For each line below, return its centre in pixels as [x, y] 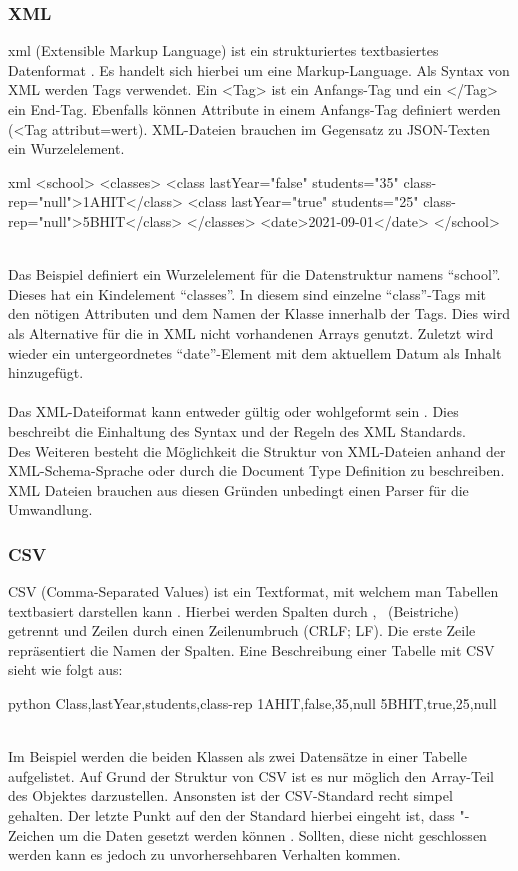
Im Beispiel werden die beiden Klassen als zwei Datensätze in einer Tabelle [237, 756]
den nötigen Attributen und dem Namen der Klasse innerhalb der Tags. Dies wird [259, 313]
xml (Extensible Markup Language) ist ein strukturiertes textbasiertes [223, 50]
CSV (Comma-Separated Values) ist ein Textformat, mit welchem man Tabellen [253, 591]
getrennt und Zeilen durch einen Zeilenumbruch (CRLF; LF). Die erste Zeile [242, 630]
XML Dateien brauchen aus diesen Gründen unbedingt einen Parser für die [238, 489]
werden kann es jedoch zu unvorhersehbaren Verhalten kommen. [204, 854]
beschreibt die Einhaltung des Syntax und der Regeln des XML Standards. [237, 430]
